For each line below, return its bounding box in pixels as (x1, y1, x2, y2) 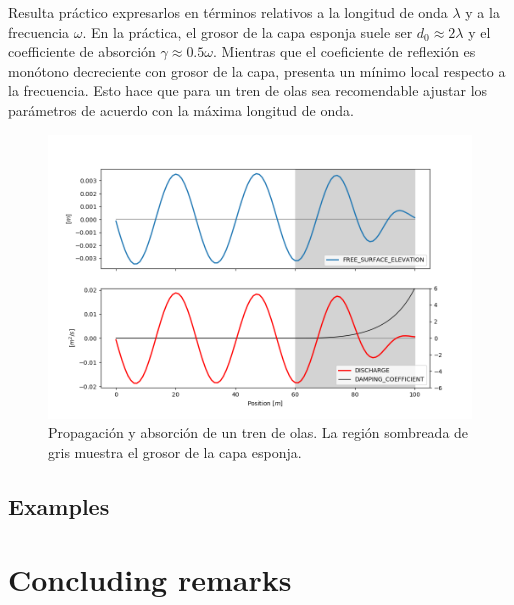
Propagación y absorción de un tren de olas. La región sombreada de (48, 422, 469, 443)
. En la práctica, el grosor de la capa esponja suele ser (82, 21, 413, 42)
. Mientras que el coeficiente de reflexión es (213, 41, 476, 62)
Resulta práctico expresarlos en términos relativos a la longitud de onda (8, 2, 448, 22)
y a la (465, 2, 500, 22)
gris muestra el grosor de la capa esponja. (48, 441, 302, 462)
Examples (8, 490, 110, 521)
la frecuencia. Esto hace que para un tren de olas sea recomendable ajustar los (8, 80, 488, 101)
